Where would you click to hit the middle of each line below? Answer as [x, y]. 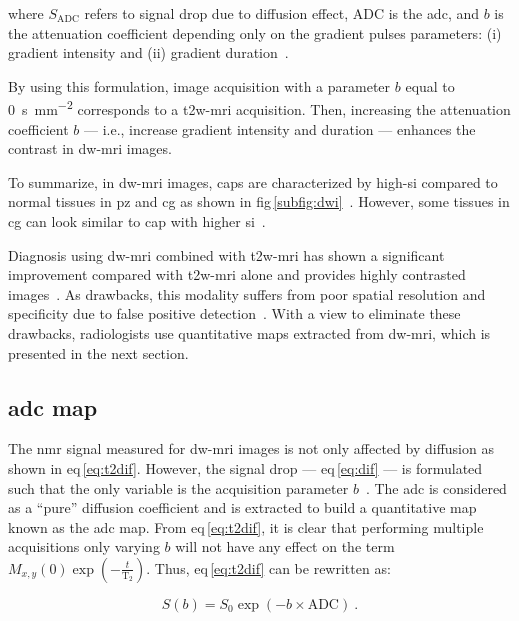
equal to [430, 85]
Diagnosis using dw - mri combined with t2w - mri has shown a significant [226, 254]
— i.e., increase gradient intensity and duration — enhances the [279, 128]
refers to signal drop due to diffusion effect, [216, 13]
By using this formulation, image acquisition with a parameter [199, 85]
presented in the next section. [98, 352]
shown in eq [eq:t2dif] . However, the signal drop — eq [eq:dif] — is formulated [245, 467]
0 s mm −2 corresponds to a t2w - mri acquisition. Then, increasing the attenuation [259, 108]
